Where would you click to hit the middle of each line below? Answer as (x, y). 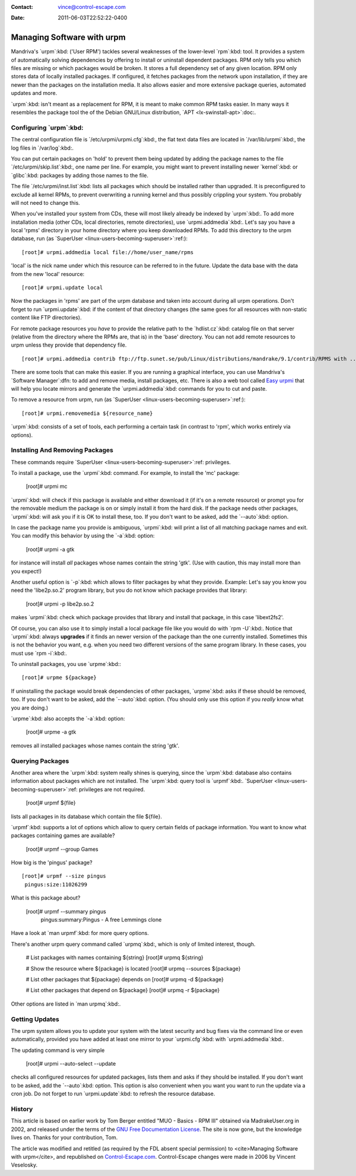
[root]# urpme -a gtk (51, 732)
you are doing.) (30, 708)
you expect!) (26, 571)
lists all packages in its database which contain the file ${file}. (87, 816)
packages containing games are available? (63, 836)
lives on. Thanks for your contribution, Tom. (64, 1137)
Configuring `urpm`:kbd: (47, 128)
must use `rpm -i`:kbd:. (39, 653)
